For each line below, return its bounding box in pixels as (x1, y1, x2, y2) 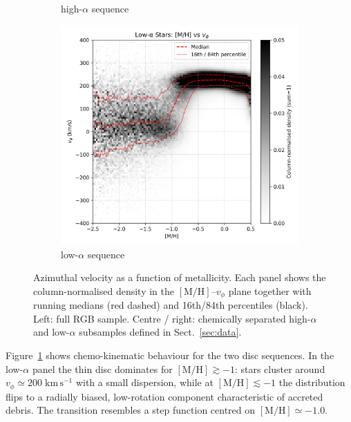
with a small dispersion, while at (75, 375, 214, 390)
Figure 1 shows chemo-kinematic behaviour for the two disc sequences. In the (6, 348, 334, 363)
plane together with (228, 283, 312, 298)
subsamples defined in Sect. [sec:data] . (79, 325, 242, 339)
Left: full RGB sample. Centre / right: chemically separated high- (33, 311, 311, 325)
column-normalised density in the (33, 283, 174, 298)
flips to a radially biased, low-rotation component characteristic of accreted (6, 389, 323, 403)
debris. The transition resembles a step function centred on (6, 403, 256, 417)
